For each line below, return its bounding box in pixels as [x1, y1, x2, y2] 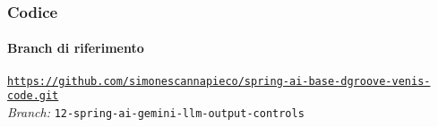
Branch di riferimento [7, 38, 144, 57]
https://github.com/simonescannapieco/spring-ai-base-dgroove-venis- [7, 74, 431, 88]
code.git [7, 89, 59, 103]
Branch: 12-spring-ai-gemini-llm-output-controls [7, 102, 305, 121]
